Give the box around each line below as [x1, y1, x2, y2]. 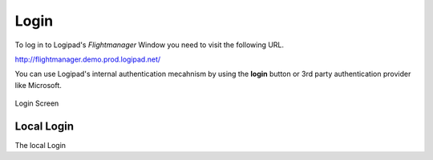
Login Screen [14, 98, 59, 108]
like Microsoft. [14, 80, 62, 90]
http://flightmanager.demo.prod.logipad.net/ [14, 54, 161, 64]
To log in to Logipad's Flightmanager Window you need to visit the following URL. [14, 40, 285, 50]
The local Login [14, 141, 67, 150]
